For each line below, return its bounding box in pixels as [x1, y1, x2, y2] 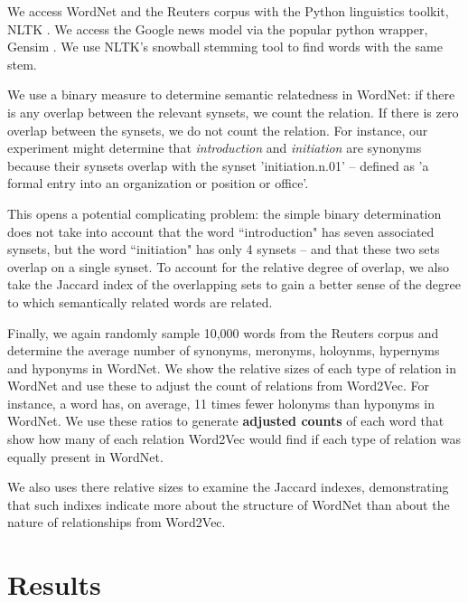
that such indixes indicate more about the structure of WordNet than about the [7, 495, 450, 513]
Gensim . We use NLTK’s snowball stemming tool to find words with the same [7, 37, 443, 56]
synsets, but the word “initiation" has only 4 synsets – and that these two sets [7, 240, 440, 259]
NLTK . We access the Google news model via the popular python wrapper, [7, 19, 428, 38]
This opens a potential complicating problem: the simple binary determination [7, 203, 442, 222]
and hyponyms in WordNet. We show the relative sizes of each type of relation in [7, 358, 457, 377]
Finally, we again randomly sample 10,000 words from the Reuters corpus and [7, 323, 439, 342]
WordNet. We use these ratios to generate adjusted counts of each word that [7, 411, 445, 430]
